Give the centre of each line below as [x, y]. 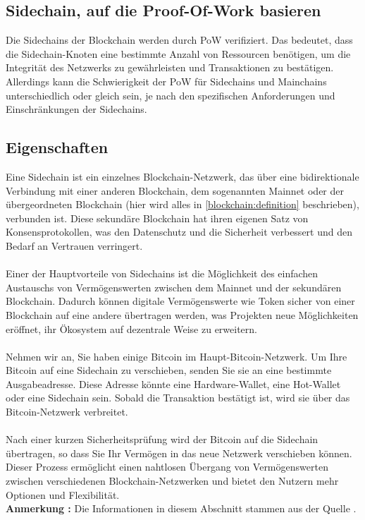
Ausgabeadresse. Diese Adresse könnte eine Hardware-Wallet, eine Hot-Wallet [173, 383]
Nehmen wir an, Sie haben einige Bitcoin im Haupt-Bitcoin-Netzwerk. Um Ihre [177, 356]
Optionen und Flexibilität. [63, 494]
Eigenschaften [57, 147]
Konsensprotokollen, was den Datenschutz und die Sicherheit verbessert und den [179, 232]
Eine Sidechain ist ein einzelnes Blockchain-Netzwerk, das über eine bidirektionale [182, 176]
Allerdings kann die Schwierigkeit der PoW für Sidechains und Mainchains [166, 81]
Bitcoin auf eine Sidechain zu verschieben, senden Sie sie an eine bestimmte [169, 370]
